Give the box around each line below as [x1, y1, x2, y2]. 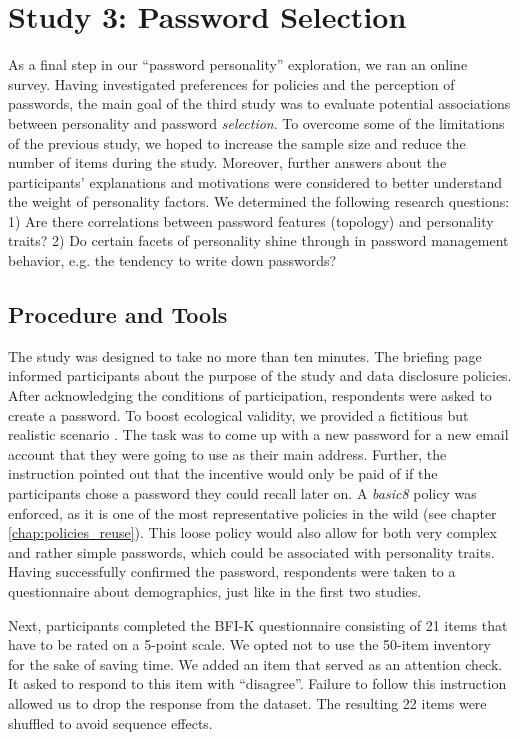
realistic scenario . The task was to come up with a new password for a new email [8, 424, 509, 445]
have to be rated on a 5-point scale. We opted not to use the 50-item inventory [8, 634, 491, 655]
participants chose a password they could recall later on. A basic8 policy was [8, 483, 477, 504]
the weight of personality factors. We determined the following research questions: [8, 191, 510, 212]
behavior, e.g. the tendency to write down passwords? [8, 250, 337, 271]
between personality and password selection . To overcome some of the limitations [8, 112, 505, 133]
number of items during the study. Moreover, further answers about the [8, 152, 447, 173]
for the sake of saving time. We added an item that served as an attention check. [8, 653, 503, 674]
